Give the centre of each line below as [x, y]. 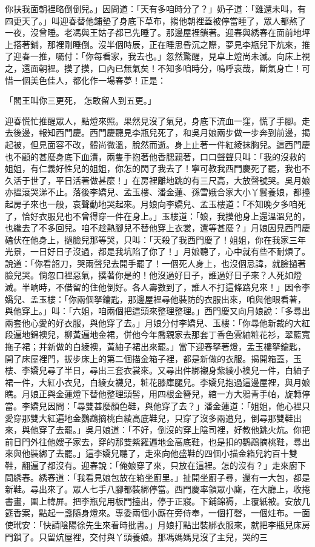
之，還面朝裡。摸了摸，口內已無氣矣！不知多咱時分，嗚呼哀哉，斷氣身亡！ [153, 68]
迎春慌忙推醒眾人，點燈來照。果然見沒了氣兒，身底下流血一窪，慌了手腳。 [153, 120]
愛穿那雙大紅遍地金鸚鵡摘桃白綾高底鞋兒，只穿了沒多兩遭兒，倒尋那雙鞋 [149, 418]
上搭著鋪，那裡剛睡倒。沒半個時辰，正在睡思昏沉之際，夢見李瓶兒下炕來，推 [157, 44]
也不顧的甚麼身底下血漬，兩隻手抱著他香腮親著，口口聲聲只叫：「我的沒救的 [155, 156]
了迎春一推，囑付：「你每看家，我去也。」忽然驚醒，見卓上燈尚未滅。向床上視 [157, 56]
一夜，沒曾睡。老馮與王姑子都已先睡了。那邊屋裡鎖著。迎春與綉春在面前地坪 [157, 32]
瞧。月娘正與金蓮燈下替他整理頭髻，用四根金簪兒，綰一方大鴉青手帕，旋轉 [153, 394]
